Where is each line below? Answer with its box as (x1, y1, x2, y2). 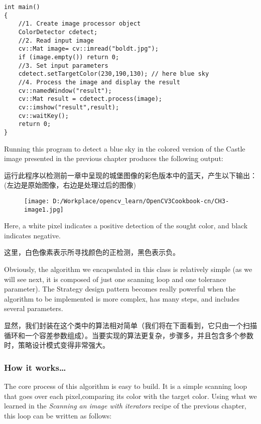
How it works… (4, 361, 66, 373)
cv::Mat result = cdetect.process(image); (18, 95, 162, 103)
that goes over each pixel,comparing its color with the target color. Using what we (4, 390, 257, 401)
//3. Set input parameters (18, 62, 108, 69)
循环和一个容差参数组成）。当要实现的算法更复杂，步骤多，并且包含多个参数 (4, 330, 253, 340)
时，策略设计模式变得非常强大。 (4, 340, 109, 350)
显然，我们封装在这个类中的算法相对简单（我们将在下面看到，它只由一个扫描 (4, 320, 257, 330)
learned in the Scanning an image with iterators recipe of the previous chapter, (4, 400, 246, 411)
